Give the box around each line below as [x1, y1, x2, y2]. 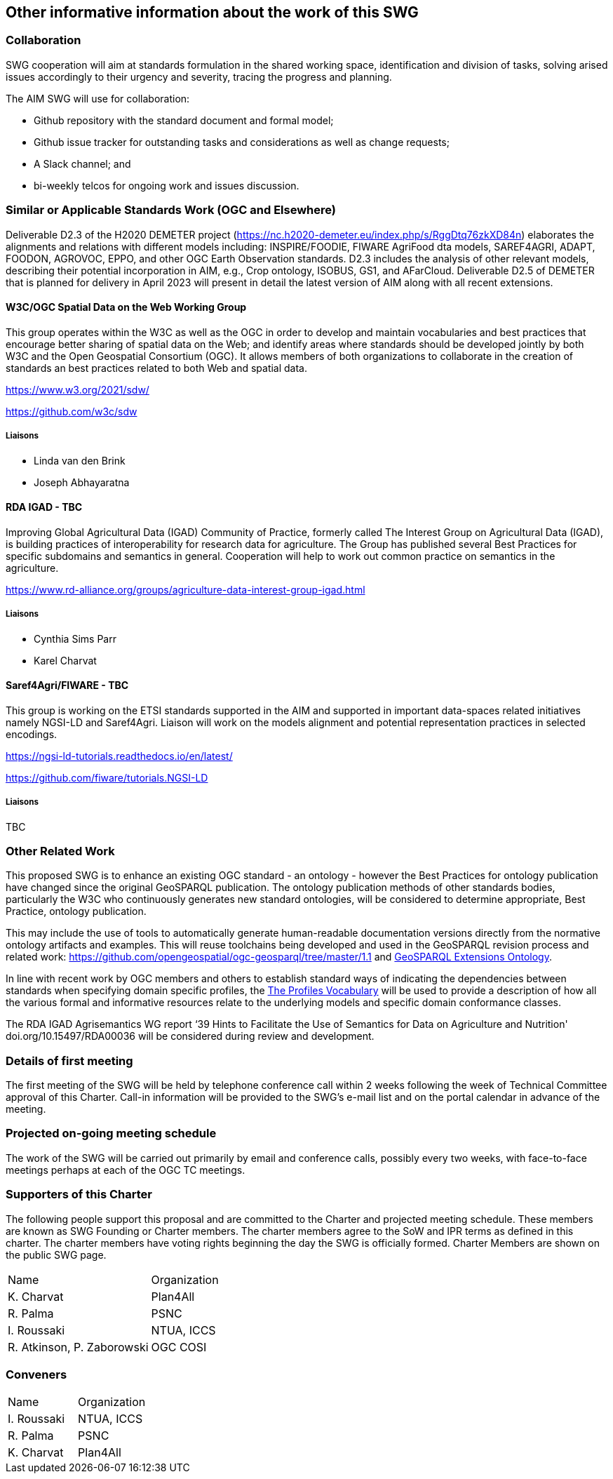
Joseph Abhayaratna [34, 476, 130, 488]
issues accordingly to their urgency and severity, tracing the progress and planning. [6, 70, 392, 83]
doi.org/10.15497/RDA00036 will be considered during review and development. [6, 1030, 375, 1043]
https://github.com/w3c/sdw [6, 405, 137, 417]
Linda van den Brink [34, 454, 126, 467]
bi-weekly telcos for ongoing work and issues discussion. [34, 179, 299, 192]
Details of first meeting [6, 1053, 133, 1068]
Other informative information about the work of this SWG [6, 4, 419, 21]
